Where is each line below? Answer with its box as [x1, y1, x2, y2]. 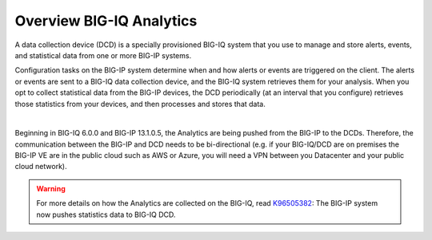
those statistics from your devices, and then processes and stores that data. [14, 99, 266, 108]
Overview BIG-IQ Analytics [14, 12, 198, 30]
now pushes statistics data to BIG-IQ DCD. [36, 210, 176, 219]
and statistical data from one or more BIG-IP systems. [14, 50, 192, 60]
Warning [36, 183, 66, 193]
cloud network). [14, 162, 67, 171]
